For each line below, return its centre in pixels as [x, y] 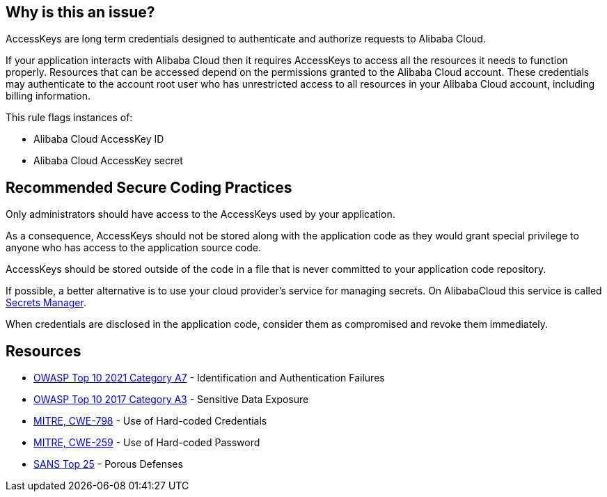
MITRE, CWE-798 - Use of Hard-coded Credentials [150, 421]
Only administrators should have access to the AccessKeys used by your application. [200, 214]
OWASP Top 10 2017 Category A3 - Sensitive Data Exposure [171, 400]
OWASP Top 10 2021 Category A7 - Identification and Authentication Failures [209, 378]
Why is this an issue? [80, 12]
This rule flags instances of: [69, 118]
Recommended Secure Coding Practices [149, 187]
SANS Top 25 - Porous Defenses [108, 464]
